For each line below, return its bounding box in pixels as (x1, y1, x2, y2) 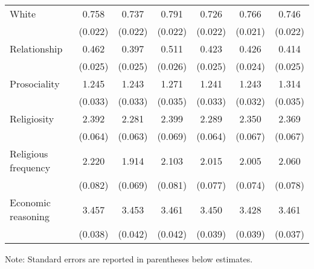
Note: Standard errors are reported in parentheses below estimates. (5, 253, 253, 265)
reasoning (10, 209, 50, 223)
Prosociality (10, 77, 60, 90)
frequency (10, 160, 51, 174)
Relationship (10, 42, 63, 55)
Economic (10, 195, 51, 209)
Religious (10, 147, 48, 160)
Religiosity (10, 112, 54, 125)
